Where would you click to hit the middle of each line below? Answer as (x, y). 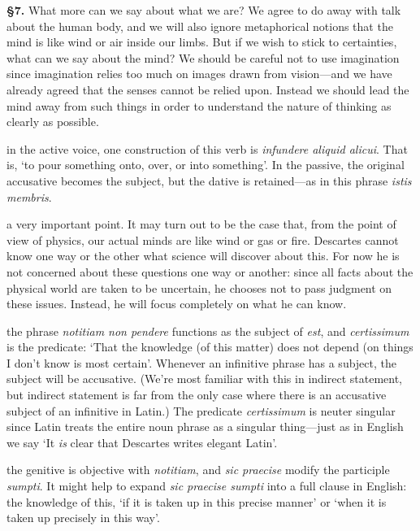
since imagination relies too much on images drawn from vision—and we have (199, 74)
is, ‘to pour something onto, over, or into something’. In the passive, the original (206, 165)
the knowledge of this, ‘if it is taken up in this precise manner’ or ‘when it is (197, 501)
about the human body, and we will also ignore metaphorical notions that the (200, 26)
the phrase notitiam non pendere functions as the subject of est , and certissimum (208, 331)
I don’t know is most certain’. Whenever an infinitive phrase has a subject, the (202, 362)
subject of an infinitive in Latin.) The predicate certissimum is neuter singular (201, 410)
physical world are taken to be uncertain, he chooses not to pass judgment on (199, 287)
